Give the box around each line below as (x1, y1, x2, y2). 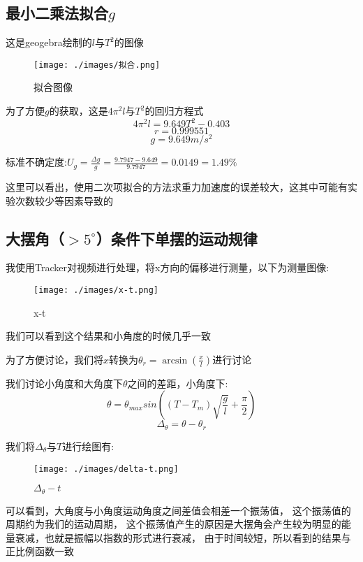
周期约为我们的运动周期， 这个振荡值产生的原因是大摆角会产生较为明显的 (6, 517, 341, 531)
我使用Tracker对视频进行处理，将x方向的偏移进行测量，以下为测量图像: (6, 260, 329, 275)
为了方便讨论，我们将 (6, 352, 103, 366)
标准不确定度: (6, 154, 67, 169)
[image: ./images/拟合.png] (34, 59, 161, 70)
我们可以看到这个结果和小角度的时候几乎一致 (6, 329, 211, 343)
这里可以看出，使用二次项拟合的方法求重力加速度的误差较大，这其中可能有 (6, 180, 348, 194)
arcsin (162, 355, 188, 366)
